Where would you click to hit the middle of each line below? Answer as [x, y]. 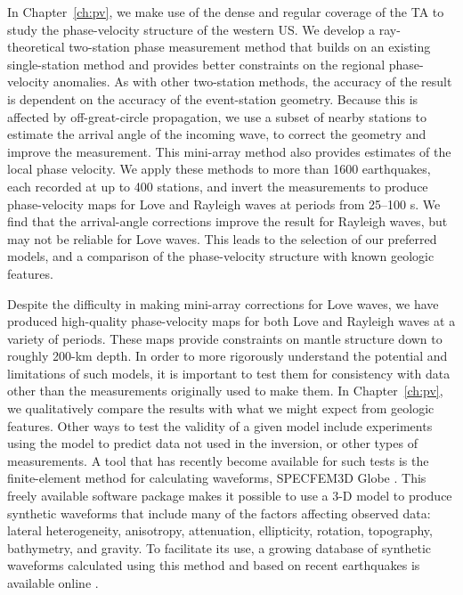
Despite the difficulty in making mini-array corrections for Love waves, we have [223, 303]
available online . [53, 583]
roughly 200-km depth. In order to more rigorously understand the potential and [227, 356]
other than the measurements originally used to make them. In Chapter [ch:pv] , [225, 391]
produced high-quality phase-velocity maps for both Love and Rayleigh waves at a [231, 321]
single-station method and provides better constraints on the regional [196, 64]
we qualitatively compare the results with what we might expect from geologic [221, 408]
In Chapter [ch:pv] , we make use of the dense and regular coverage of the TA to [226, 12]
